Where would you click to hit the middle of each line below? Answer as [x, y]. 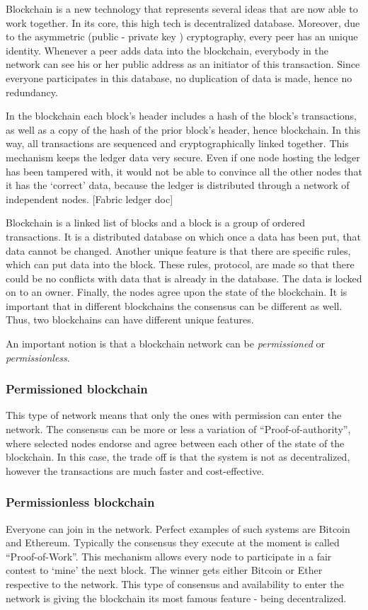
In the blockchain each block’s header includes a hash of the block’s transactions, [181, 116]
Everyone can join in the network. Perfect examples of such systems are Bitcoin [178, 528]
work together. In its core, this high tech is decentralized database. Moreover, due [183, 22]
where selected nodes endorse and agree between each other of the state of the [175, 443]
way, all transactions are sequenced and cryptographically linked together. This [177, 143]
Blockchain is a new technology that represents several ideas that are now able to [182, 8]
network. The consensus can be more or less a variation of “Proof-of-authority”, [178, 429]
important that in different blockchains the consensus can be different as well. [174, 305]
